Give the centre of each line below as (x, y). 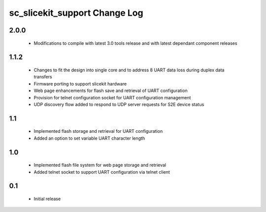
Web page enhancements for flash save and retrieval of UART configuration (111, 91)
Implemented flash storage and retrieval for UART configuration (98, 131)
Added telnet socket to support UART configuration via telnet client (102, 172)
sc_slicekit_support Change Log (76, 13)
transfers (43, 77)
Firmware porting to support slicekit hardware (80, 84)
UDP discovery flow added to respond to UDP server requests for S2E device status (119, 104)
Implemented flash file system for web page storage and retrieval (100, 165)
